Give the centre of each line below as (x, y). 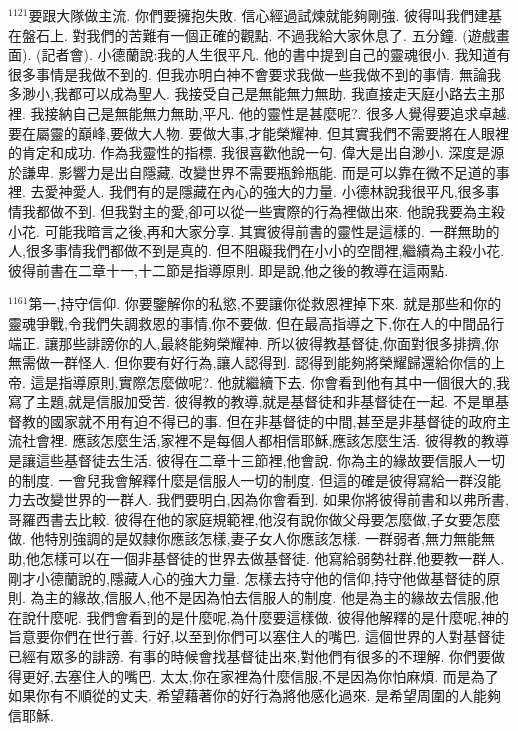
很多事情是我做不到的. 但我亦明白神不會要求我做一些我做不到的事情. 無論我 (255, 73)
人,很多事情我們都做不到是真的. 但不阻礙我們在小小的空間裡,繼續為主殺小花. (256, 250)
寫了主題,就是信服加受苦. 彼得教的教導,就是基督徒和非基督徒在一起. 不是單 (251, 401)
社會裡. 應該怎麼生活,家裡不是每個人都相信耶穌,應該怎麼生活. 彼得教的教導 (265, 440)
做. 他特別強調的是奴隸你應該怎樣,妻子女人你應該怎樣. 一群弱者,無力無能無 (251, 538)
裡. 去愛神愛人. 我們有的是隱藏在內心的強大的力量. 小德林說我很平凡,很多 (247, 191)
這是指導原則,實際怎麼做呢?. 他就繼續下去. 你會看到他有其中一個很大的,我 (270, 381)
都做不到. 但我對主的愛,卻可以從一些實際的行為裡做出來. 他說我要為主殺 (270, 210)
